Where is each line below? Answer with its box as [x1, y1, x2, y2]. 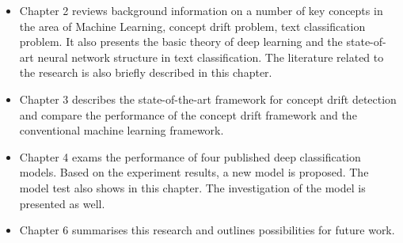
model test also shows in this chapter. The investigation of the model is [19, 179, 366, 196]
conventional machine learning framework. [19, 122, 224, 139]
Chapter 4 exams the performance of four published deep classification [19, 148, 361, 165]
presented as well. [19, 195, 105, 211]
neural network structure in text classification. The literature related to [37, 48, 384, 65]
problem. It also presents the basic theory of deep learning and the [19, 33, 343, 50]
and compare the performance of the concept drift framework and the [19, 106, 357, 123]
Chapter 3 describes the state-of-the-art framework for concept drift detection [19, 90, 397, 107]
